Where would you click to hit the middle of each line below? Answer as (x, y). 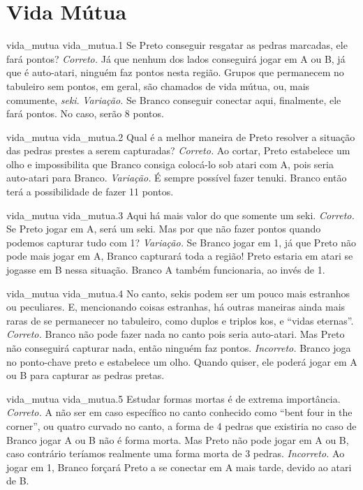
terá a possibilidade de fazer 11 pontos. (90, 192)
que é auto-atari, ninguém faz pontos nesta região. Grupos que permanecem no (175, 72)
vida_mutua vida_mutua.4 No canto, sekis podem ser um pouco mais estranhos (178, 293)
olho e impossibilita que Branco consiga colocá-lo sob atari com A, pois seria (170, 164)
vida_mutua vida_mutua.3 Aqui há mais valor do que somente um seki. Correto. (180, 215)
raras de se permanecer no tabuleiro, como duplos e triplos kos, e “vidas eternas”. (180, 320)
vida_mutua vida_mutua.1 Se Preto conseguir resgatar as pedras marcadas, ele (177, 45)
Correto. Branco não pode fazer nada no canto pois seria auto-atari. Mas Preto (176, 334)
